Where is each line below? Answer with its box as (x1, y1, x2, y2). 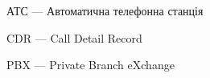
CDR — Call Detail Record (6, 29, 142, 46)
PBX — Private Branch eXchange (6, 56, 175, 73)
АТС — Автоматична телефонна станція (6, 2, 204, 18)
